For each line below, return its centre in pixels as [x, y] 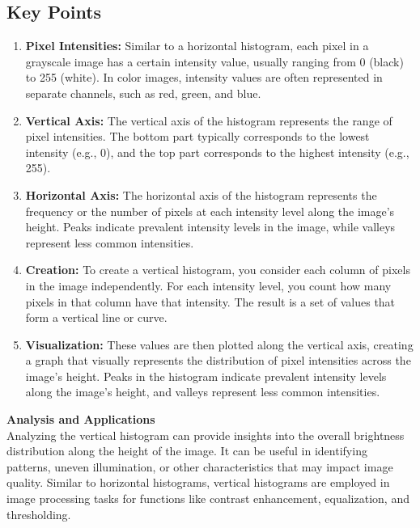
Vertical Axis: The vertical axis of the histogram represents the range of [209, 120]
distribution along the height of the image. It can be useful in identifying [187, 451]
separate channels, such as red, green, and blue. [143, 93]
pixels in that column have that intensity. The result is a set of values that [210, 301]
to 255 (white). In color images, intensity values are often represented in [204, 77]
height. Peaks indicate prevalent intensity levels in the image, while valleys [210, 227]
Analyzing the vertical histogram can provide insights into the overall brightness [206, 435]
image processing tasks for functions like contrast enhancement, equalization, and [208, 498]
